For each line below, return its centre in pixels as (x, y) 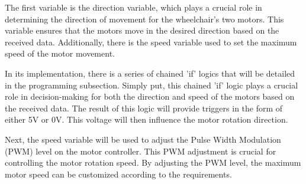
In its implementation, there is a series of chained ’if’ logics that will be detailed (150, 73)
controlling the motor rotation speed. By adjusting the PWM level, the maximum (153, 162)
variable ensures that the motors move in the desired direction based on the (142, 30)
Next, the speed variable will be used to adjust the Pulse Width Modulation (143, 139)
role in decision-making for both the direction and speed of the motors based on (150, 96)
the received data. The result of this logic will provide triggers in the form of (144, 108)
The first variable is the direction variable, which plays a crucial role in (133, 7)
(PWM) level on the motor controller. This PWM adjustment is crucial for (141, 151)
